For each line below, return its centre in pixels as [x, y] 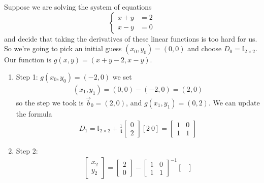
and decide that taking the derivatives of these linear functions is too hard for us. [131, 38]
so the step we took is [50, 103]
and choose [205, 48]
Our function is [28, 60]
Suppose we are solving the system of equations [78, 7]
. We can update [234, 103]
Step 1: [27, 76]
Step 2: [27, 150]
